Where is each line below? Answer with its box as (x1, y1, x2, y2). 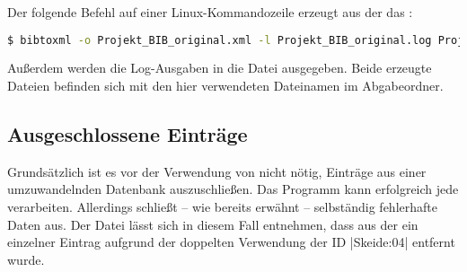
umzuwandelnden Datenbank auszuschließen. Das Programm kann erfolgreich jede (7, 180, 459, 198)
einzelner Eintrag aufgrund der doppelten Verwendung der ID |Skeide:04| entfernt (7, 233, 455, 251)
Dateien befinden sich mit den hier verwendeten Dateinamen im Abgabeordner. (7, 76, 444, 95)
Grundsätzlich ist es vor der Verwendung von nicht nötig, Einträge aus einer (7, 162, 427, 180)
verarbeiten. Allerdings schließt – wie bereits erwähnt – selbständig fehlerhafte (7, 197, 437, 216)
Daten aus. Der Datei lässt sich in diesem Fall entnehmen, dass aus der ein (7, 215, 419, 233)
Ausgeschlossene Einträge (7, 120, 248, 148)
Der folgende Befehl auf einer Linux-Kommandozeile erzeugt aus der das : (7, 3, 413, 21)
